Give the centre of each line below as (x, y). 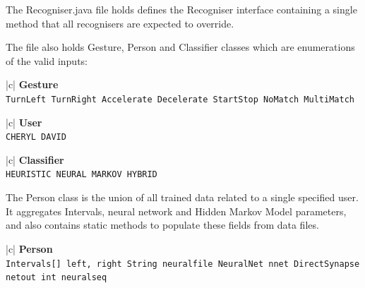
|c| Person (29, 248)
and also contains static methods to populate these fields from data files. (162, 225)
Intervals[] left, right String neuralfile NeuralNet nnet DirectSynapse (183, 264)
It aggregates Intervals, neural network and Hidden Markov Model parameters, (176, 211)
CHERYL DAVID (36, 137)
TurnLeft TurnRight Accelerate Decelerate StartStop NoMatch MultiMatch (180, 99)
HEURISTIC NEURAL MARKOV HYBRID (82, 175)
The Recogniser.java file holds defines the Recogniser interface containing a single (181, 9)
